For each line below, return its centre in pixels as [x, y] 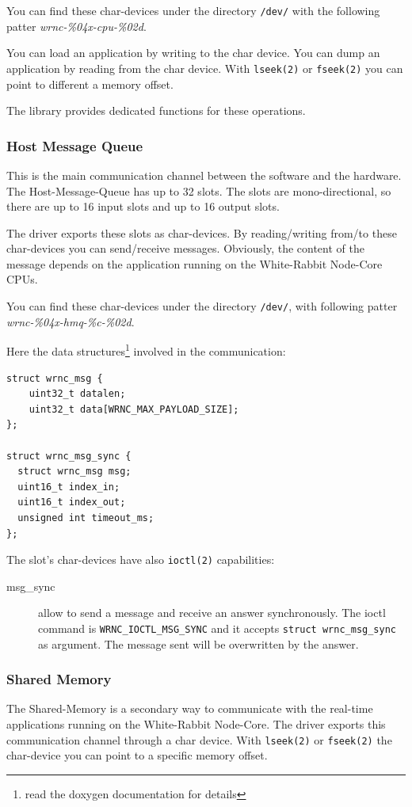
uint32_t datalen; [77, 394]
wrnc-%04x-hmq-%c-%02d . [71, 321]
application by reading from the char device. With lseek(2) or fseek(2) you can [205, 68]
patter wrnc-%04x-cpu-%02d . [76, 26]
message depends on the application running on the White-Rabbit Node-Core [195, 263]
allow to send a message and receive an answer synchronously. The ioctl [212, 613]
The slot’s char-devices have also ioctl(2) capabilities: [141, 560]
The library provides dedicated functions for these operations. [156, 110]
